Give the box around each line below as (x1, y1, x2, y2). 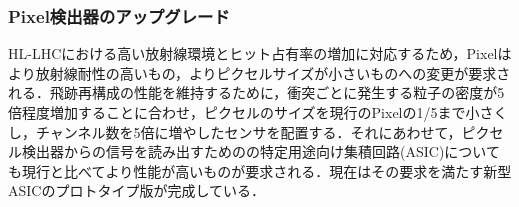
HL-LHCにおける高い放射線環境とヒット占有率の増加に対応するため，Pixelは (8, 43, 512, 64)
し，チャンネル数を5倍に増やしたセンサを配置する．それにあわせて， (8, 121, 462, 142)
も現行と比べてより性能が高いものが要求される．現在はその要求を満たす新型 (8, 160, 512, 181)
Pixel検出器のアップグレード (8, 3, 230, 28)
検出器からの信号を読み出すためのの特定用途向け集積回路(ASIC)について (21, 141, 500, 162)
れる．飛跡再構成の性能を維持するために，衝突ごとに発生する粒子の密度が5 (8, 82, 505, 103)
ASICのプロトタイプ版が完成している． (8, 180, 266, 201)
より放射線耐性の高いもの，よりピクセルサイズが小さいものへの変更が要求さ (8, 62, 511, 83)
